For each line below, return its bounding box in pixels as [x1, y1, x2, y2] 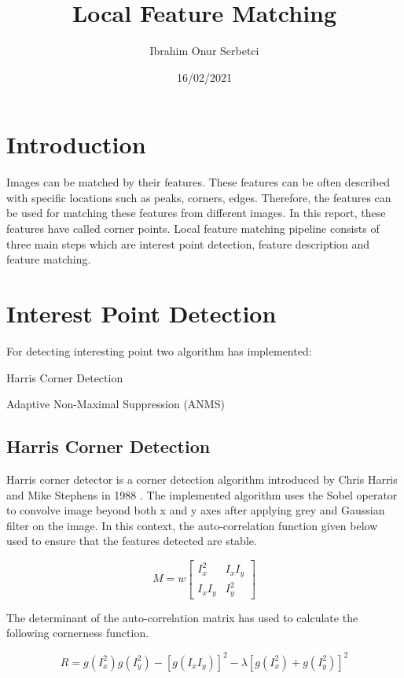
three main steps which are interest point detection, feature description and [6, 235, 370, 252]
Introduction [6, 128, 146, 160]
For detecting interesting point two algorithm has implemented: [6, 342, 312, 359]
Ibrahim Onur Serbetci [149, 42, 259, 59]
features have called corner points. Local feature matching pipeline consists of [6, 220, 380, 237]
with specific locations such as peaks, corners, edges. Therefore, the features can [6, 189, 391, 205]
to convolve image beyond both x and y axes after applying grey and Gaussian [6, 502, 385, 518]
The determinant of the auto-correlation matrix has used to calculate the [6, 609, 358, 625]
